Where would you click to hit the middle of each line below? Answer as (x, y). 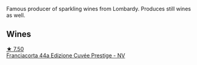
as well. (16, 15)
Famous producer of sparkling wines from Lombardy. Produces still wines (99, 9)
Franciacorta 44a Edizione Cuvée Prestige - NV (66, 55)
